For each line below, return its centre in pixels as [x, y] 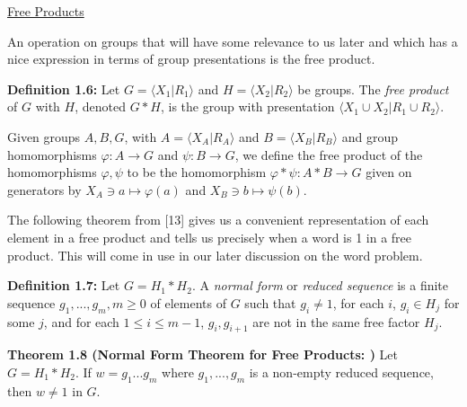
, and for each [81, 321]
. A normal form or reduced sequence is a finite [320, 285]
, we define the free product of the [329, 154]
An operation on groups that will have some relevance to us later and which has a [233, 41]
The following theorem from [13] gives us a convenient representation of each [218, 220]
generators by [44, 189]
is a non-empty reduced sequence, [341, 372]
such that [270, 302]
